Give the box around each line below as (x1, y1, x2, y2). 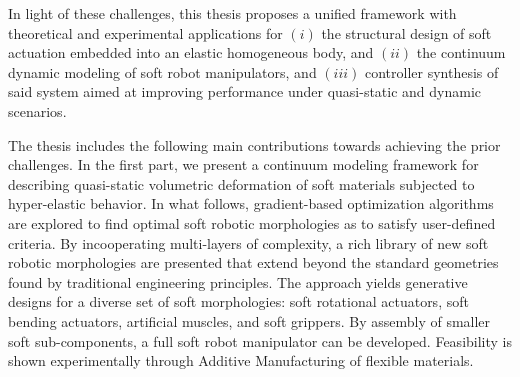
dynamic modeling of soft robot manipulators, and (8, 61, 317, 82)
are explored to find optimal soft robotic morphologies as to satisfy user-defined (8, 212, 496, 233)
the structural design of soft (321, 22, 492, 43)
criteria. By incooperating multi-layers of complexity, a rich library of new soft (8, 232, 489, 253)
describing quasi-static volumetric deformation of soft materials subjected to (8, 173, 475, 194)
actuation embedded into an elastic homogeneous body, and (8, 42, 374, 63)
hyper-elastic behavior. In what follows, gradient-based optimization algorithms (8, 193, 494, 214)
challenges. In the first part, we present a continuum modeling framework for (8, 154, 479, 175)
